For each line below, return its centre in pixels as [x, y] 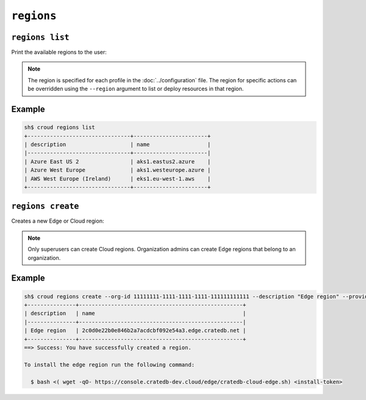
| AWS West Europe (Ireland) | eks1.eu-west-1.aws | [117, 179]
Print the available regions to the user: [59, 52]
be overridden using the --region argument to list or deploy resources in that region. [136, 89]
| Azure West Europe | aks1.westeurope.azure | [117, 170]
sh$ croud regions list [60, 127]
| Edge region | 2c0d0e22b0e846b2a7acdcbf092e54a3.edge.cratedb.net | [135, 330]
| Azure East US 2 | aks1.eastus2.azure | [117, 161]
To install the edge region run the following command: [109, 365]
